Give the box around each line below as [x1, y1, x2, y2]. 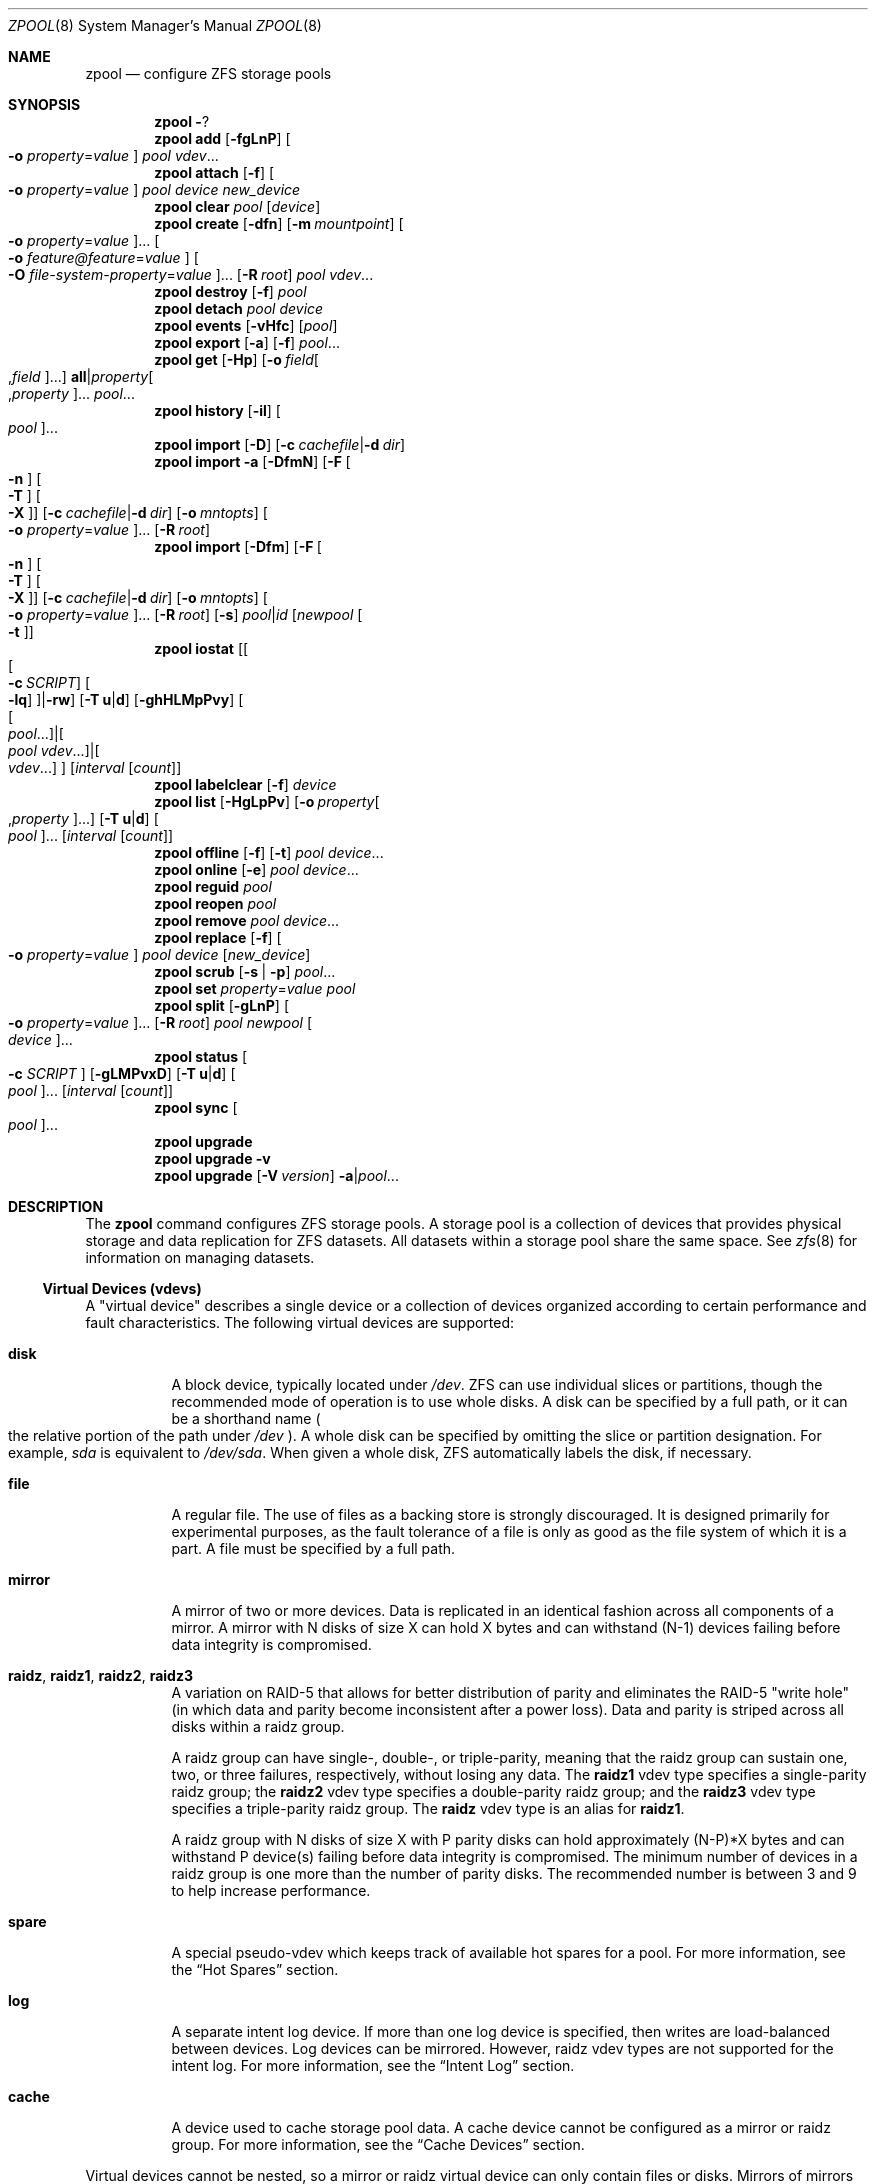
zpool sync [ [154, 1099, 238, 1116]
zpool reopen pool [154, 895, 277, 912]
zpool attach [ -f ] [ [154, 164, 275, 181]
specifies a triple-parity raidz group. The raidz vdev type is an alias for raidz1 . [171, 1800, 685, 1817]
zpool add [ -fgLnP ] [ [154, 130, 291, 147]
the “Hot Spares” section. [171, 1961, 339, 1978]
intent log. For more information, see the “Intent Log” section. [171, 2057, 575, 2074]
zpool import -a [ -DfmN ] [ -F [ [154, 453, 351, 470]
